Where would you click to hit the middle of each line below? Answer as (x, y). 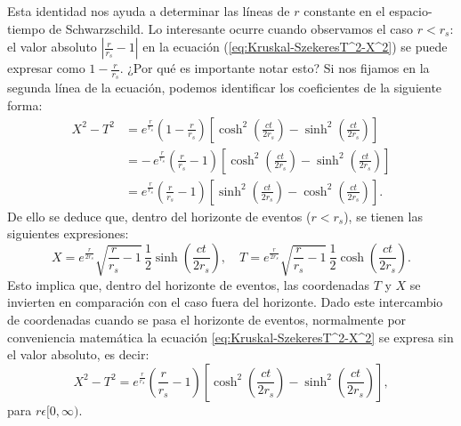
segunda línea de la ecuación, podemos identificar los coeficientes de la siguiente (225, 88)
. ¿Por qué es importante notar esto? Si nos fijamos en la (275, 68)
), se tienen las (383, 216)
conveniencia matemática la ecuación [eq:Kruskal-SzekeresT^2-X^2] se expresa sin (230, 337)
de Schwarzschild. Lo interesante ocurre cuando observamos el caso (231, 28)
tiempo (26, 28)
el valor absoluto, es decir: (78, 354)
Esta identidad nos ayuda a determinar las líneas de (149, 11)
